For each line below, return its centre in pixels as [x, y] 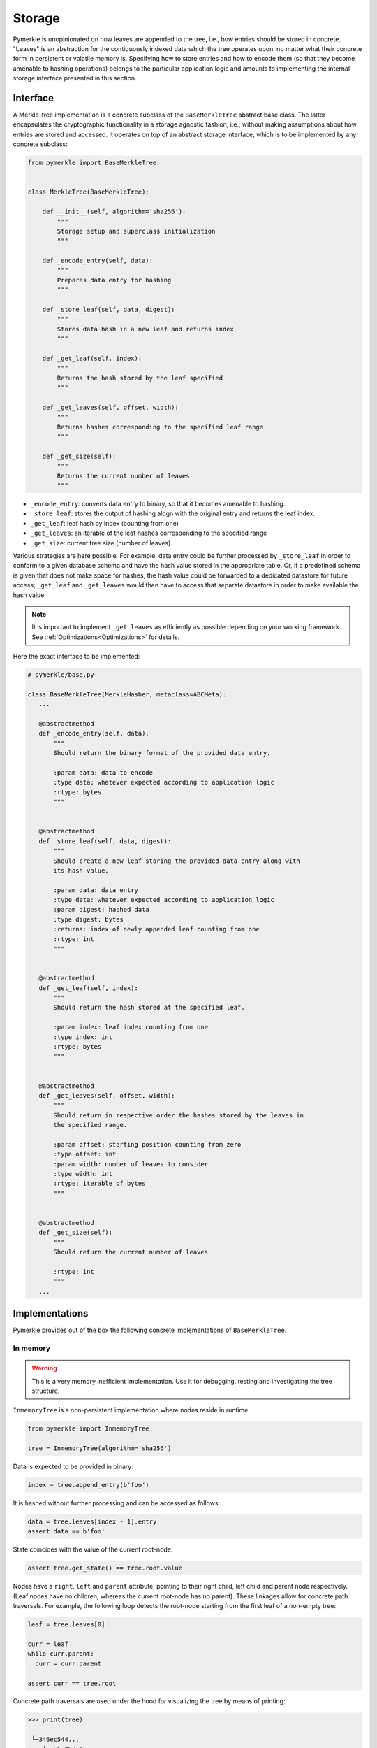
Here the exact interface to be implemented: [76, 657]
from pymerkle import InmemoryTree [88, 1429]
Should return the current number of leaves [131, 1252]
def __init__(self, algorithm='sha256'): [114, 212]
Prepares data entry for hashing [114, 280]
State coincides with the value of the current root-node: [93, 1549]
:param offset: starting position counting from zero [147, 1144]
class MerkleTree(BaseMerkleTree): [88, 192]
